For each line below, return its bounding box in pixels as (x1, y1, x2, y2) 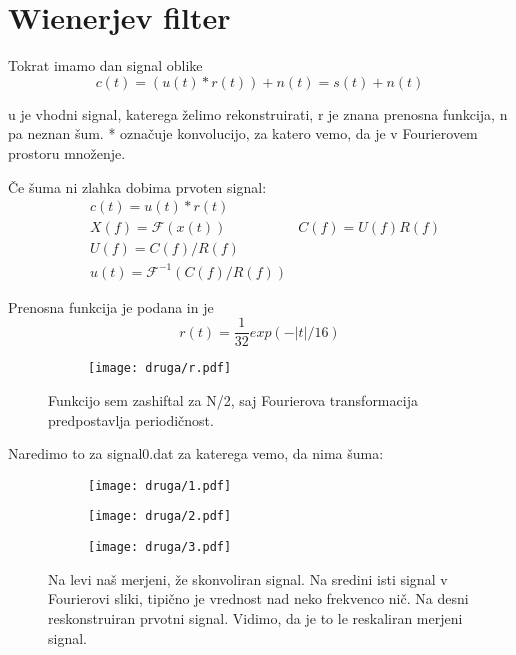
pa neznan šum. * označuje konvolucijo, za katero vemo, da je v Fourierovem (8, 123, 478, 144)
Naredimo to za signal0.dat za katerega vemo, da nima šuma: (8, 443, 384, 464)
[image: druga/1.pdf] (88, 478, 232, 493)
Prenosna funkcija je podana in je (8, 296, 214, 317)
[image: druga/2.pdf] (88, 509, 232, 524)
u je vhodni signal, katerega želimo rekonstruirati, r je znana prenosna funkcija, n (8, 103, 508, 124)
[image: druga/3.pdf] (88, 540, 232, 555)
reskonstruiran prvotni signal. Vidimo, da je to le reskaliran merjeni (48, 607, 463, 628)
